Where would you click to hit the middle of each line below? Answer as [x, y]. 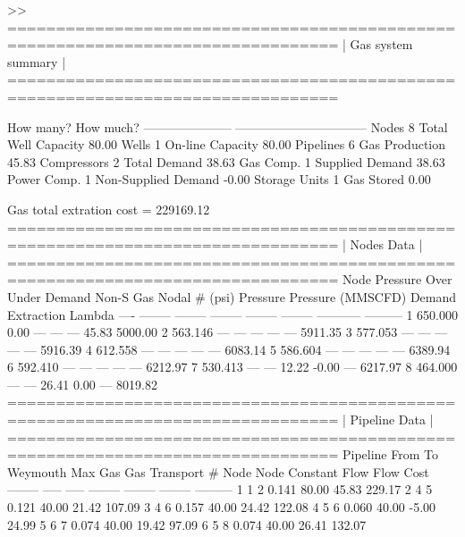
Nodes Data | [386, 244]
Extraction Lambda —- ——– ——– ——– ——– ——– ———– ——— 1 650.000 [233, 314]
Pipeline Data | [392, 420]
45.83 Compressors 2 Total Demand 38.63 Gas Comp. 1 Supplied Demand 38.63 [226, 161]
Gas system [381, 44]
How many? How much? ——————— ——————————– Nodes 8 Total [228, 126]
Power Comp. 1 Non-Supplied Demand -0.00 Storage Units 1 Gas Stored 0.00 [219, 179]
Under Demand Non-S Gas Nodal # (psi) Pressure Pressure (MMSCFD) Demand [232, 296]
